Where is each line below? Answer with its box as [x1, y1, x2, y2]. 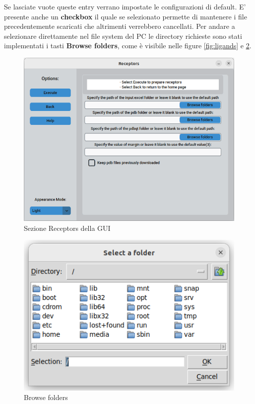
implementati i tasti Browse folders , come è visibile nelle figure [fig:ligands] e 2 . [4, 40, 252, 51]
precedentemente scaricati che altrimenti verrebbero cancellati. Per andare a [4, 21, 235, 31]
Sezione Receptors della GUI [24, 222, 111, 233]
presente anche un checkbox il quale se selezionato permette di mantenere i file [4, 11, 247, 21]
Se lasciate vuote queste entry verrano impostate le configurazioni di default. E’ [4, 1, 246, 11]
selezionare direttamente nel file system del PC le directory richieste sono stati [4, 30, 242, 41]
